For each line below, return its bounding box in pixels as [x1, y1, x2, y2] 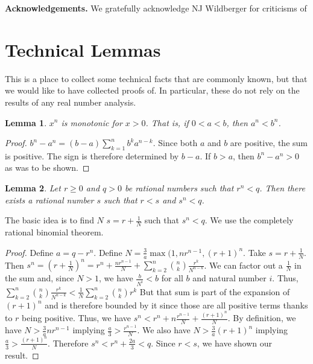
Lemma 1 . [5, 116, 47, 129]
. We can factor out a [204, 258, 283, 271]
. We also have [137, 324, 191, 336]
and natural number [192, 272, 267, 284]
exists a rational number [5, 193, 94, 206]
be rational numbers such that [124, 182, 234, 194]
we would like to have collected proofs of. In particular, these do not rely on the [5, 84, 300, 97]
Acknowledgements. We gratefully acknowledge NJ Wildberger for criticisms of [5, 2, 307, 14]
